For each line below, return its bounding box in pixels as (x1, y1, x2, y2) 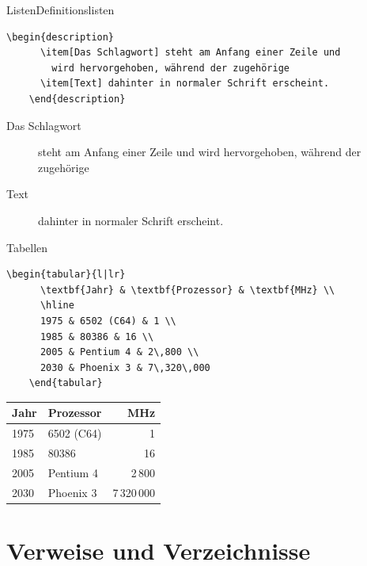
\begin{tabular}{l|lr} (6, 269, 126, 281)
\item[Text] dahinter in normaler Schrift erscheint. (40, 78, 330, 90)
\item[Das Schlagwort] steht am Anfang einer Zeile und (40, 47, 341, 59)
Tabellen (6, 239, 48, 255)
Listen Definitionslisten (6, 2, 115, 17)
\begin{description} (6, 31, 115, 43)
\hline (40, 300, 74, 312)
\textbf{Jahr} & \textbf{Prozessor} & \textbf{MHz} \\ (40, 284, 335, 296)
